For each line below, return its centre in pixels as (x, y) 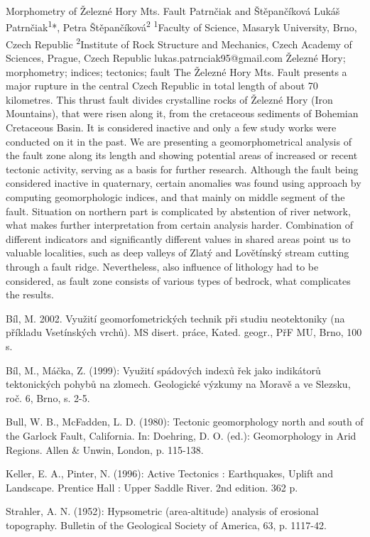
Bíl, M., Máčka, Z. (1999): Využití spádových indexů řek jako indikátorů (163, 370)
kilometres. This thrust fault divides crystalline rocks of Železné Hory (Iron (169, 99)
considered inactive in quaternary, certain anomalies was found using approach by (184, 183)
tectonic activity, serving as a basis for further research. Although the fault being (182, 169)
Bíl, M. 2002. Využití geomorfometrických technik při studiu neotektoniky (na (175, 318)
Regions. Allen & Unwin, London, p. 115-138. (105, 449)
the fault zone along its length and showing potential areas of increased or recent (182, 155)
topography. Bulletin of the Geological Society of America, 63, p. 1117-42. (166, 525)
